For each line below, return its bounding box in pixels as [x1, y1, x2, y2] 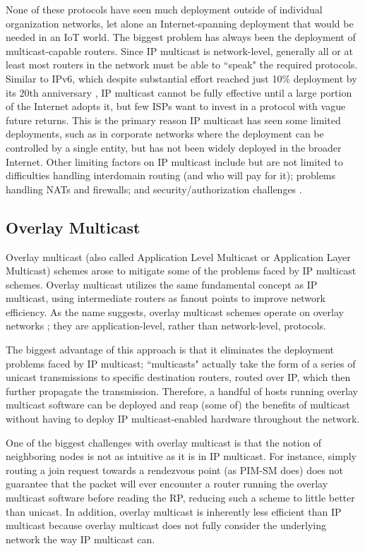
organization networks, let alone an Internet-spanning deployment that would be [6, 16, 354, 30]
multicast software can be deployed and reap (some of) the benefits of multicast [6, 397, 350, 412]
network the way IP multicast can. [6, 531, 155, 546]
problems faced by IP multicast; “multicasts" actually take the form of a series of [6, 356, 356, 370]
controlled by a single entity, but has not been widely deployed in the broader [6, 140, 342, 155]
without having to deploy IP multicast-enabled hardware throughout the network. [6, 411, 360, 426]
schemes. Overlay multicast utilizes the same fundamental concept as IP [6, 277, 318, 291]
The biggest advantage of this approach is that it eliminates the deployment [6, 342, 335, 357]
